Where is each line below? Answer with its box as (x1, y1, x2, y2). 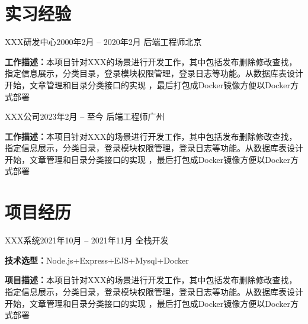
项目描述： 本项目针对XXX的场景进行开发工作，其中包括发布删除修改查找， (5, 274, 297, 286)
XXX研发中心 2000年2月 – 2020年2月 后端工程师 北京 (5, 36, 202, 48)
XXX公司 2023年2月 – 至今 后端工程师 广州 (5, 110, 165, 123)
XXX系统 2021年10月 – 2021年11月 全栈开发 (5, 234, 169, 246)
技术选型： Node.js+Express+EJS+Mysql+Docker (5, 254, 189, 266)
